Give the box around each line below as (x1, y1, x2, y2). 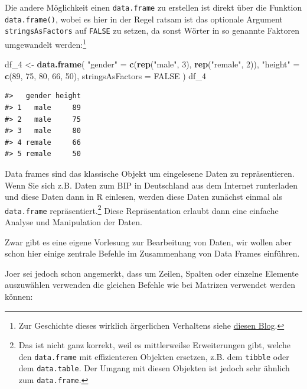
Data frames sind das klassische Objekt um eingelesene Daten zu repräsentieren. (5, 167, 295, 179)
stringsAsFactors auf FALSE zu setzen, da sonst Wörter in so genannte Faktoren (5, 24, 300, 37)
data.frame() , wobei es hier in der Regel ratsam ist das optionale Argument (5, 12, 283, 25)
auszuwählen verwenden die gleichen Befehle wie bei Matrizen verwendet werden (5, 278, 295, 291)
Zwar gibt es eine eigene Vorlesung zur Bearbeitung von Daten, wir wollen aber (5, 235, 292, 248)
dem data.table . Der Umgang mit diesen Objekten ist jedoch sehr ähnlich (18, 362, 290, 374)
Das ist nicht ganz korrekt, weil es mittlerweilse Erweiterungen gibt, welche (18, 339, 290, 351)
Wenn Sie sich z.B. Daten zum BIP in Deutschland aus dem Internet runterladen (5, 179, 298, 191)
